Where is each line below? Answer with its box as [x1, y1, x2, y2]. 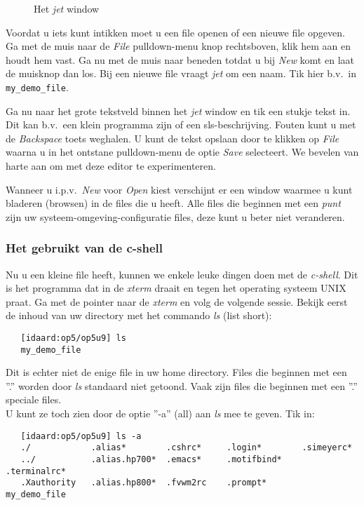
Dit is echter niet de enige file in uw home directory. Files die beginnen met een [6, 365, 347, 379]
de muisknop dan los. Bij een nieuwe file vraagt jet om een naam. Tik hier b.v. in [6, 66, 356, 81]
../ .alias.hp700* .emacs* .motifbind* [20, 454, 282, 464]
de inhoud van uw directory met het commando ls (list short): [6, 308, 272, 323]
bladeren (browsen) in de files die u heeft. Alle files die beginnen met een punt [6, 196, 341, 210]
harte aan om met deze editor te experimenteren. [6, 159, 216, 173]
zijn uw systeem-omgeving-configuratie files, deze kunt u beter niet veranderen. [6, 209, 345, 224]
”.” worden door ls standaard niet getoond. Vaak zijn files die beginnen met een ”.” [6, 378, 358, 393]
